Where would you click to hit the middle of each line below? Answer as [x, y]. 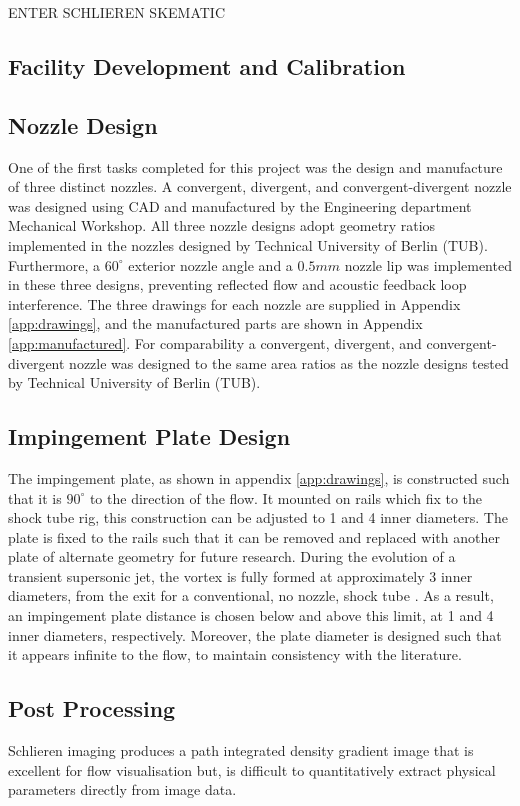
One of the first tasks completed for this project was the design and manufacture [255, 166]
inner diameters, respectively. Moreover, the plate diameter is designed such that [255, 634]
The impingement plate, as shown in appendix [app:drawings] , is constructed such [259, 477]
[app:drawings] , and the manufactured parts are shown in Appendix [215, 323]
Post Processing [92, 708]
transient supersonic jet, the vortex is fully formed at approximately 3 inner [240, 575]
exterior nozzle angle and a [210, 264]
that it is [35, 497]
